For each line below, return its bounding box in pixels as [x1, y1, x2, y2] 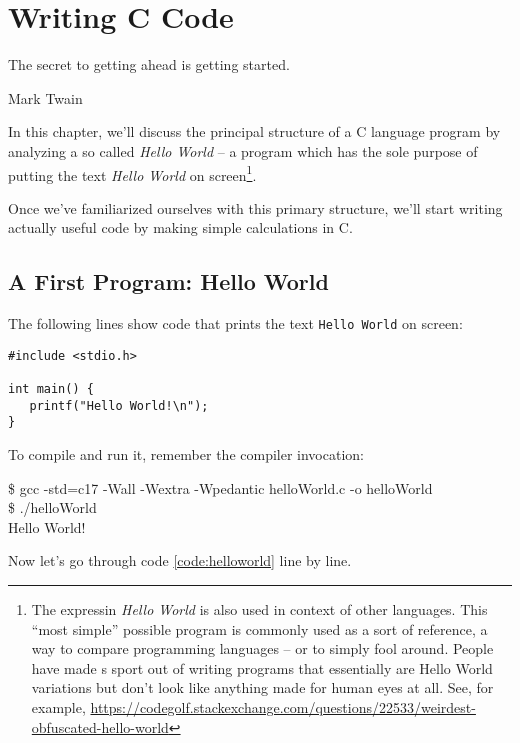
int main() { [8, 382, 94, 397]
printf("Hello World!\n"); [29, 398, 209, 413]
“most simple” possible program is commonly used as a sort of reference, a [31, 618, 488, 639]
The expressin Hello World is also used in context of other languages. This [31, 599, 488, 620]
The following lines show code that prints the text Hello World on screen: [8, 313, 463, 334]
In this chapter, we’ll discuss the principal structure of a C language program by [8, 121, 501, 142]
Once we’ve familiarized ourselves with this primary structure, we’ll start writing [8, 197, 503, 218]
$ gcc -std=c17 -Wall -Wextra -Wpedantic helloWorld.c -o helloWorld [8, 477, 433, 498]
